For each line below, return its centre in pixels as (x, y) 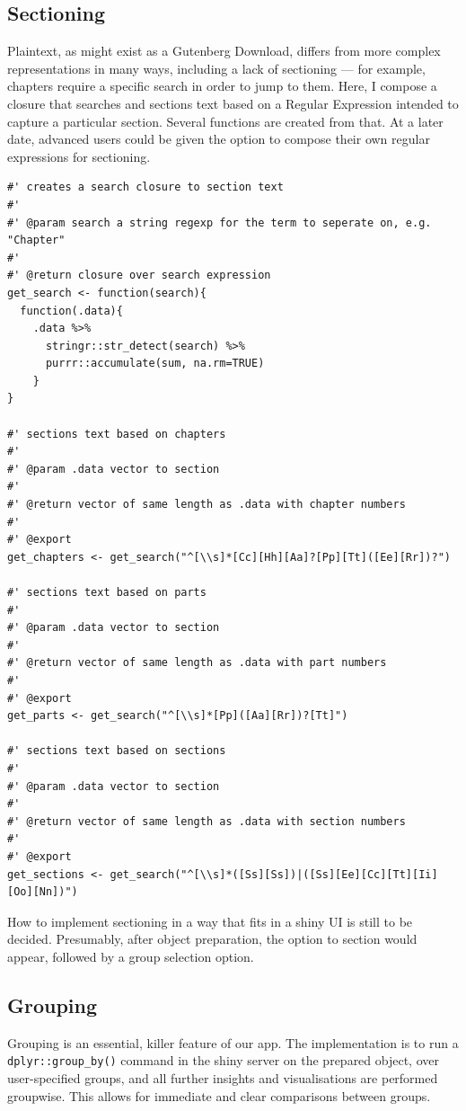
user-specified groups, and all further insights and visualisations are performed (223, 1077)
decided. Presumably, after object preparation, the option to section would (212, 939)
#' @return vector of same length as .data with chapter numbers (207, 505)
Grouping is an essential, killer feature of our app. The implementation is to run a (233, 1042)
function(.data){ (71, 311)
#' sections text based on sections (117, 751)
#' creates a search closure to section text (145, 187)
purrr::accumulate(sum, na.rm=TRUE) (155, 364)
